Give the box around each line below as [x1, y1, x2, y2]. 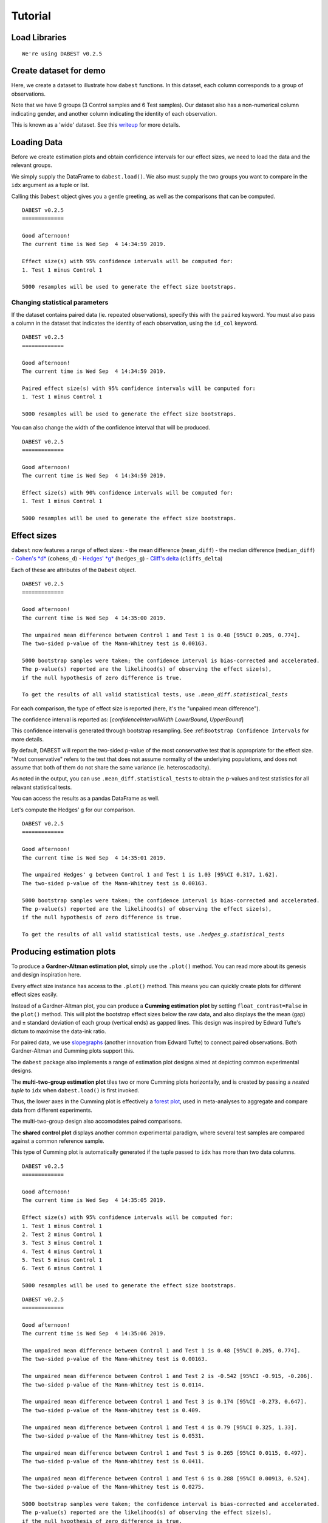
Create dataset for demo [11, 66, 106, 76]
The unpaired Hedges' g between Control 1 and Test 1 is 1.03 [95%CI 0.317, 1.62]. [22, 871, 279, 878]
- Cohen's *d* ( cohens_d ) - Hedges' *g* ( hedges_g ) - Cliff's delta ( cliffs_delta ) [11, 555, 223, 562]
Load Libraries [11, 32, 67, 43]
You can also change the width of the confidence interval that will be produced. [11, 424, 211, 431]
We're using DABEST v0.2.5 [22, 50, 103, 57]
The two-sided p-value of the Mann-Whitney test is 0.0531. [22, 1432, 205, 1439]
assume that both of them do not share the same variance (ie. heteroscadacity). [11, 764, 211, 771]
